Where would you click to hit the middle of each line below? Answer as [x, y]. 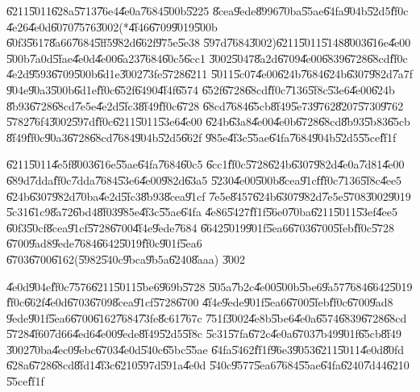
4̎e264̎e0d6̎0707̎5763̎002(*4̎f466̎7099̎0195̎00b [112, 26]
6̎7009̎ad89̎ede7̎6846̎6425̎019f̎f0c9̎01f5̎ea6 [104, 243]
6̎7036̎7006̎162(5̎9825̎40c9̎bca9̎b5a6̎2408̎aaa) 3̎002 [126, 259]
